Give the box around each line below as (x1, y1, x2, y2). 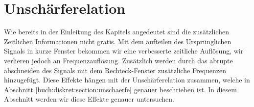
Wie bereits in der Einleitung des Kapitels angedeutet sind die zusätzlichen (4, 27, 229, 37)
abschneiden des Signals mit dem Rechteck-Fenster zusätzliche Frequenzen (4, 65, 227, 75)
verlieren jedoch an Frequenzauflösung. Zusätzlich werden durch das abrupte (4, 55, 233, 65)
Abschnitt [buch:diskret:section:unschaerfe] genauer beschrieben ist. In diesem (4, 84, 237, 94)
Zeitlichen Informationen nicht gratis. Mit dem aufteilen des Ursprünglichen (4, 36, 231, 46)
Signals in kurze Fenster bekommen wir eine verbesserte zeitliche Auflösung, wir (4, 46, 244, 56)
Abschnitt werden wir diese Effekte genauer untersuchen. (4, 94, 174, 104)
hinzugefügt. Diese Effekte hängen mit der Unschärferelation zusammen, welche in (4, 75, 250, 85)
